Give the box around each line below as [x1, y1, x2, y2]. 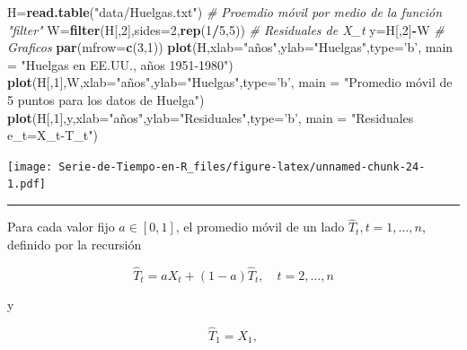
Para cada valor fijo [7, 217, 115, 236]
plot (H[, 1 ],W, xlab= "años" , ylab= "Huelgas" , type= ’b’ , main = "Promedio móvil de [7, 73, 453, 92]
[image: [7, 160, 53, 173]
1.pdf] [7, 178, 46, 191]
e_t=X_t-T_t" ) [7, 126, 98, 144]
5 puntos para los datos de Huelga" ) [7, 90, 205, 109]
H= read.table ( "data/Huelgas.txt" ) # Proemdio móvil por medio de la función [7, 3, 443, 21]
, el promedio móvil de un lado [175, 217, 345, 236]
